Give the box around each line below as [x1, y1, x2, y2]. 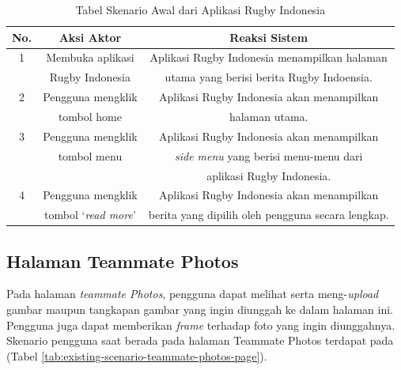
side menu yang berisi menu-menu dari [174, 147, 363, 164]
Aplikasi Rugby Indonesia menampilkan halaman [149, 49, 388, 66]
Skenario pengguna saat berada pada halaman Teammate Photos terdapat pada [6, 332, 394, 349]
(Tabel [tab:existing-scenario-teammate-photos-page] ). [6, 347, 267, 364]
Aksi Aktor [59, 28, 122, 45]
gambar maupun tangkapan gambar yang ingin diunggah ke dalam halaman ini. [6, 301, 393, 318]
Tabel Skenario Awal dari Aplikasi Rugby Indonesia [75, 2, 326, 17]
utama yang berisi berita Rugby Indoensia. [165, 69, 373, 85]
